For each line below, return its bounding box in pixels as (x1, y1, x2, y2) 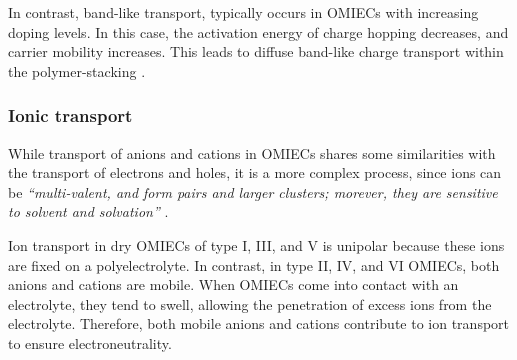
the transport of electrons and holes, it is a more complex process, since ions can (8, 162, 502, 183)
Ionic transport (8, 103, 133, 128)
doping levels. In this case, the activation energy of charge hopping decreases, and (8, 21, 509, 42)
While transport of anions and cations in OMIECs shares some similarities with (8, 142, 496, 163)
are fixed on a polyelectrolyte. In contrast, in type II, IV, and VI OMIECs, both (8, 254, 500, 275)
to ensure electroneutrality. (8, 332, 172, 353)
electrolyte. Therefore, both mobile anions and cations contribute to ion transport (8, 313, 510, 334)
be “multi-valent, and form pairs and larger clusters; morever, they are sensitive (8, 181, 498, 202)
